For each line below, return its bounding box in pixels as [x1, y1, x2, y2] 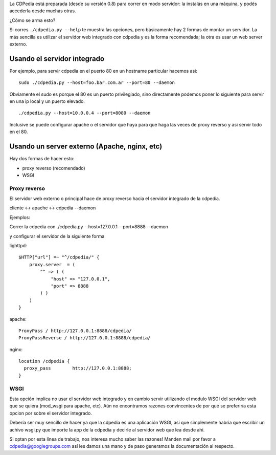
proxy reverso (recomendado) [22, 165, 85, 171]
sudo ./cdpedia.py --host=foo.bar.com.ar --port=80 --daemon [18, 80, 175, 85]
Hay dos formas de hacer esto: [9, 156, 75, 162]
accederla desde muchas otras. [9, 8, 76, 14]
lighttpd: [9, 242, 27, 248]
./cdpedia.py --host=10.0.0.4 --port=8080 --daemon [18, 110, 151, 116]
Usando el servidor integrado [9, 54, 105, 63]
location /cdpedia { [18, 358, 70, 364]
